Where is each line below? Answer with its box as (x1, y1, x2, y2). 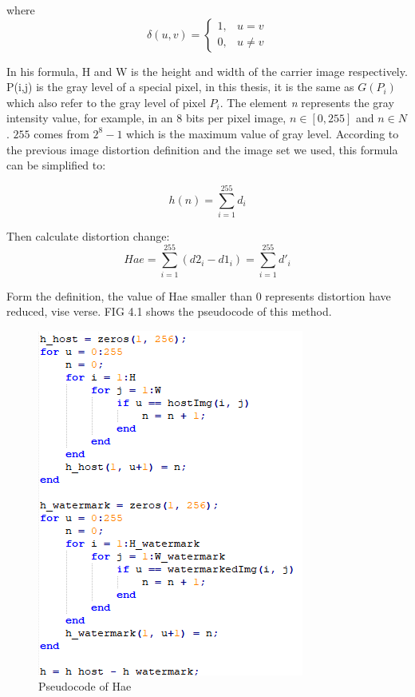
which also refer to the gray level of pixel (6, 94, 206, 110)
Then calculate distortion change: (6, 227, 170, 244)
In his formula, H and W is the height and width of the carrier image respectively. (6, 62, 408, 79)
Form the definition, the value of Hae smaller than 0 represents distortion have (6, 287, 391, 304)
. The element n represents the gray (219, 94, 394, 110)
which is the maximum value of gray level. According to (126, 125, 399, 141)
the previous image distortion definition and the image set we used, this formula (6, 141, 398, 157)
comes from (34, 125, 89, 141)
